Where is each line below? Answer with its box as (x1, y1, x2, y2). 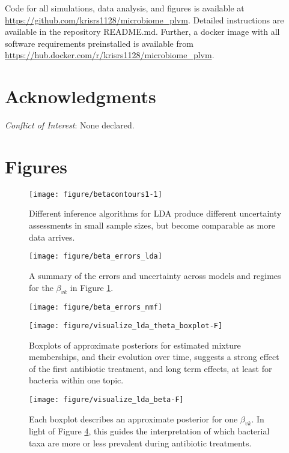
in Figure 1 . (70, 281, 114, 293)
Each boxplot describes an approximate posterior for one (29, 412, 238, 425)
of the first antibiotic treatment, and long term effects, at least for (29, 362, 272, 374)
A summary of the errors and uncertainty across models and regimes (29, 269, 281, 281)
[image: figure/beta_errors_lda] (29, 252, 162, 261)
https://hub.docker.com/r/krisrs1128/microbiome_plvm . (5, 49, 214, 61)
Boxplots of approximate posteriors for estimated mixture (29, 338, 241, 351)
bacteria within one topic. (29, 374, 124, 386)
